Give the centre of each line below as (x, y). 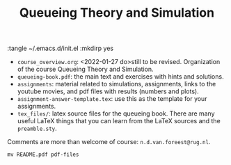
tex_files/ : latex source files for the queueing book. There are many (116, 113)
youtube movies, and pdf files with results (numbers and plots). (108, 91)
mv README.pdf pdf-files (43, 155)
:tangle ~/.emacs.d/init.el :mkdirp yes (60, 48)
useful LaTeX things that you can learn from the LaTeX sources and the (119, 121)
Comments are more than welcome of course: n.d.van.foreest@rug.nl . (109, 142)
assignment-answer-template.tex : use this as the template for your (112, 99)
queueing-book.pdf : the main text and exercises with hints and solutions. (120, 77)
